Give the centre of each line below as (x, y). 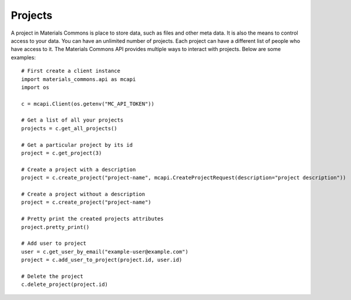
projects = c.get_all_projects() (69, 128)
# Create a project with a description (79, 169)
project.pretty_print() (55, 227)
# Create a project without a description (83, 194)
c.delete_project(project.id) (65, 284)
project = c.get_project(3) (62, 153)
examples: (23, 57)
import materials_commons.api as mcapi (79, 79)
